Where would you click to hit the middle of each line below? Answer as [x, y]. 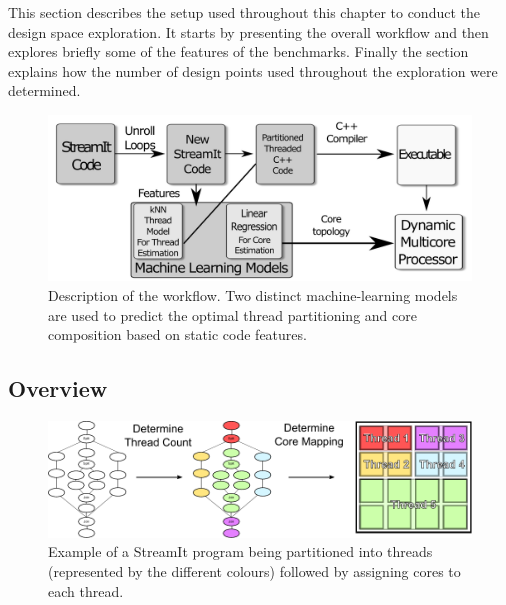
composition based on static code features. [177, 334]
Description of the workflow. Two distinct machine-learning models [253, 295]
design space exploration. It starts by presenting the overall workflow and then [248, 31]
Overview [58, 388]
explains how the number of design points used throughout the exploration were [253, 70]
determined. [44, 90]
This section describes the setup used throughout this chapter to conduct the [244, 12]
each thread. [86, 590]
